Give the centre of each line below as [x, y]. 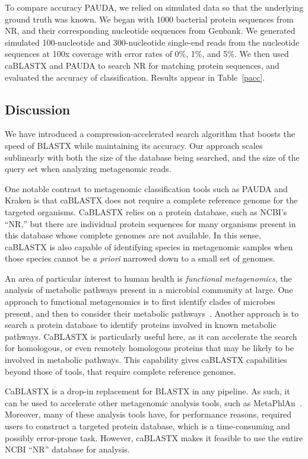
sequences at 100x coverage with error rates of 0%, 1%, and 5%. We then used [147, 54]
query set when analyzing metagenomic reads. [88, 169]
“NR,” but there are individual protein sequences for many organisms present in [150, 223]
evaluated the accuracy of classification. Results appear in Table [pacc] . [135, 77]
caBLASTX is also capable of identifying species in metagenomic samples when [149, 246]
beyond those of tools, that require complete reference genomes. [120, 371]
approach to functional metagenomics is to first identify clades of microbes [140, 302]
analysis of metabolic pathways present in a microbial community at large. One [149, 290]
